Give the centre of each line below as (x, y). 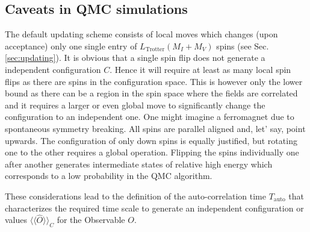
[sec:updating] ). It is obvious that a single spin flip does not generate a (135, 58)
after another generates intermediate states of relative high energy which (139, 164)
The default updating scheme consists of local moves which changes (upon (141, 34)
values (16, 220)
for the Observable (91, 220)
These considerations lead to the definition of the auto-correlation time (135, 196)
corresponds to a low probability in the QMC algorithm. (109, 176)
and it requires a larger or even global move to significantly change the (135, 105)
